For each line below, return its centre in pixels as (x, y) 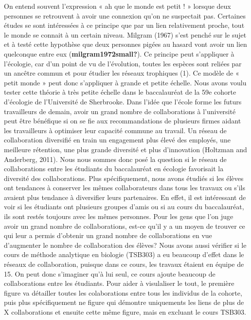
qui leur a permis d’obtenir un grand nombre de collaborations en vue (108, 235)
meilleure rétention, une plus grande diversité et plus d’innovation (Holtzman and (125, 149)
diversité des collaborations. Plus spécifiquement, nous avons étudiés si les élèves (124, 178)
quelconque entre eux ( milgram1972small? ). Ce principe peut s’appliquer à (119, 53)
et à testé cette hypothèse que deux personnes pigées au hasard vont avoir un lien (125, 44)
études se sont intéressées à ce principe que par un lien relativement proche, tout (124, 25)
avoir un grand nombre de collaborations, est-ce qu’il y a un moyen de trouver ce (125, 226)
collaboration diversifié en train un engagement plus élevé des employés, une (117, 140)
